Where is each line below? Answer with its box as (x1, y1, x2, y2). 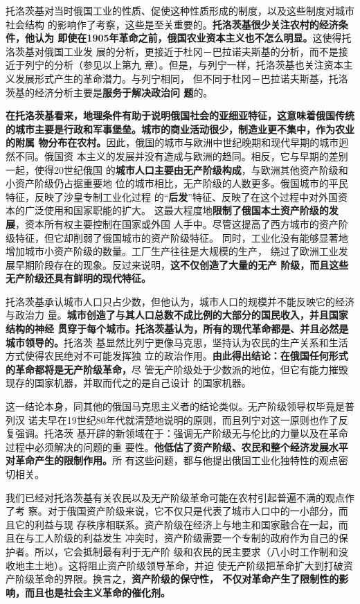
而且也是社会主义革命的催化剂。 (24, 585, 170, 599)
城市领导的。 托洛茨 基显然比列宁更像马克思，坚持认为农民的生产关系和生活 (6, 335, 348, 349)
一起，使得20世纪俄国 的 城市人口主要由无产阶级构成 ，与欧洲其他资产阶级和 (6, 162, 348, 177)
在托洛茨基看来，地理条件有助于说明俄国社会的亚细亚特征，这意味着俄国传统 (6, 108, 354, 123)
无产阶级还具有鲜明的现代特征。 (6, 271, 151, 285)
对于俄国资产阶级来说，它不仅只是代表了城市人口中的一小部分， (47, 504, 339, 518)
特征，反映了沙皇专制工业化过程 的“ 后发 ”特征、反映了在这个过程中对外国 (6, 189, 338, 204)
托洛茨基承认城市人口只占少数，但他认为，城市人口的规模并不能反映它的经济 (6, 294, 354, 308)
